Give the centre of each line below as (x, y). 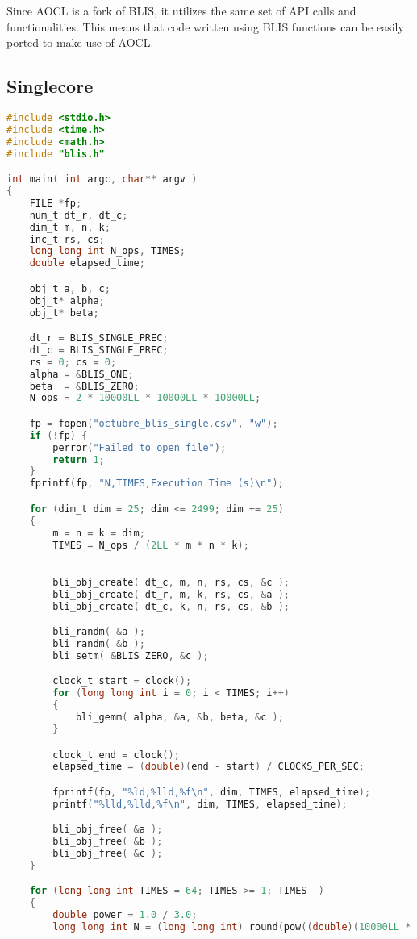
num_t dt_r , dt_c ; (79, 215)
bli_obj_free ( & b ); (108, 842)
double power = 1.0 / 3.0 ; (125, 915)
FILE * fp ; (56, 203)
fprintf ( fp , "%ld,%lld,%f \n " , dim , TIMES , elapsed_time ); (212, 792)
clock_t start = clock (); (122, 681)
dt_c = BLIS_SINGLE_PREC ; (99, 350)
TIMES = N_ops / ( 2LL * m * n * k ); (151, 545)
